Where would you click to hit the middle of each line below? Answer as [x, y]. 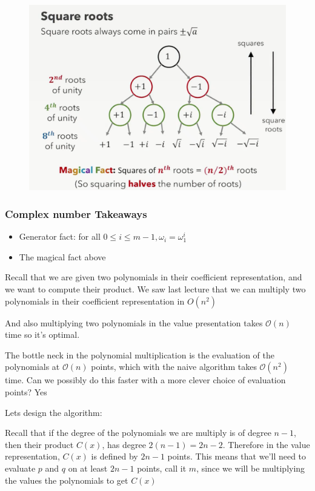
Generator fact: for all [60, 236]
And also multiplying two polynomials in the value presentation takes [134, 322]
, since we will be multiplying [251, 468]
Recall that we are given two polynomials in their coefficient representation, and [154, 277]
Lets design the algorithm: [54, 412]
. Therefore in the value [266, 444]
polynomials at [32, 367]
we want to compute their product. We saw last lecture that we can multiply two [155, 289]
